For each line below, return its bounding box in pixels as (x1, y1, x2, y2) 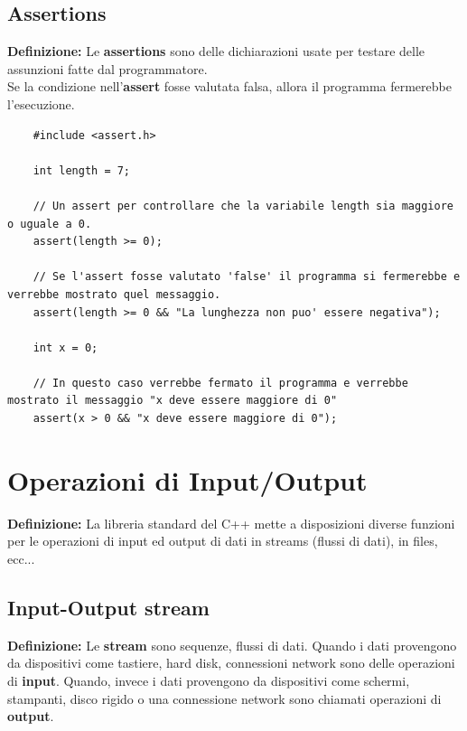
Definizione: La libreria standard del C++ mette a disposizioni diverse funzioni (7, 513, 455, 532)
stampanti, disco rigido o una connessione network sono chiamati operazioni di (7, 689, 442, 708)
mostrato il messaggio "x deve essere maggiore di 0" (7, 394, 338, 408)
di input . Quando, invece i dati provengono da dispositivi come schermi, (7, 670, 410, 689)
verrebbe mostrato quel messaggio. (7, 287, 221, 301)
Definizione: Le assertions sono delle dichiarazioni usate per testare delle (7, 42, 425, 61)
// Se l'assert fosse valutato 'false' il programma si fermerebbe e (33, 270, 461, 284)
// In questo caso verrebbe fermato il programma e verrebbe (33, 376, 408, 389)
